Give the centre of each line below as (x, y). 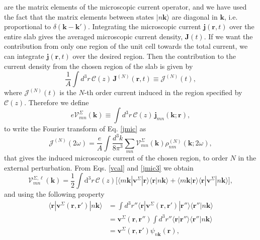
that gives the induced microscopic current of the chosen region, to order (116, 158)
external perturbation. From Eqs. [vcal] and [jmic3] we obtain (99, 167)
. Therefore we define (57, 102)
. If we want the (228, 36)
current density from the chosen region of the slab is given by (99, 66)
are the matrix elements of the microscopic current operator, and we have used (125, 7)
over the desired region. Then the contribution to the (154, 56)
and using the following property (54, 194)
